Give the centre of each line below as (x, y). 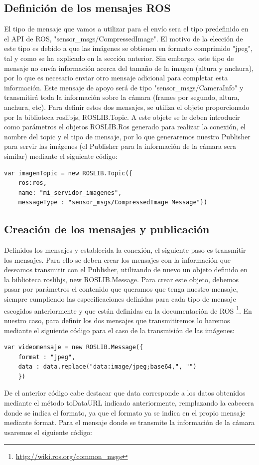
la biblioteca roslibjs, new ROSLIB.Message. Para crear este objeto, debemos (122, 279)
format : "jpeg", (47, 357)
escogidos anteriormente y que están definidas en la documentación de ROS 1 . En (128, 310)
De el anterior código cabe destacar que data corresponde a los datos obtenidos (125, 393)
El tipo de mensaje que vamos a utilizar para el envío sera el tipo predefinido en (126, 29)
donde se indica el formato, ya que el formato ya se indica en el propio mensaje (125, 412)
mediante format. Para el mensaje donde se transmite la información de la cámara (129, 422)
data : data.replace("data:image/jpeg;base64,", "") (107, 367)
